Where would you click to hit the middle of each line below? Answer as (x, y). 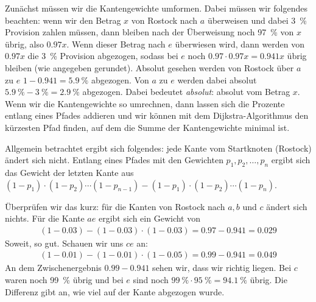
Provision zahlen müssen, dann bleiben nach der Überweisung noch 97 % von (149, 32)
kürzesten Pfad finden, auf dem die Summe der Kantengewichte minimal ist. (147, 127)
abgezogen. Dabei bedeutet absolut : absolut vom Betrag (186, 92)
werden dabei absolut (217, 79)
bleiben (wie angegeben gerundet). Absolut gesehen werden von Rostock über (149, 67)
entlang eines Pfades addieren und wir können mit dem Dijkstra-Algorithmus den (157, 115)
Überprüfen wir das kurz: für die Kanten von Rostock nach (115, 206)
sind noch (151, 279)
